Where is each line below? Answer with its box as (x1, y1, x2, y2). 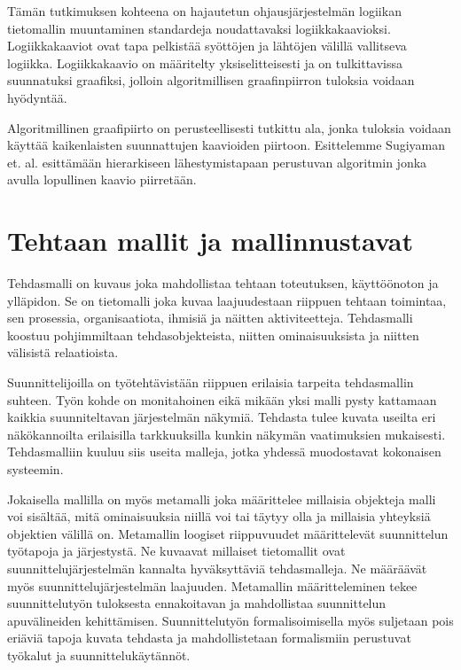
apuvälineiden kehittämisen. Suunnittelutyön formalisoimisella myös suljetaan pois (7, 611, 454, 629)
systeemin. (7, 460, 64, 478)
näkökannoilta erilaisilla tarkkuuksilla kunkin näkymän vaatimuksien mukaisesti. (7, 425, 446, 443)
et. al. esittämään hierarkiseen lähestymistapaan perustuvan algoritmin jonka (7, 152, 427, 171)
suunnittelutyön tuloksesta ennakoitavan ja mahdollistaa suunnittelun (7, 594, 387, 612)
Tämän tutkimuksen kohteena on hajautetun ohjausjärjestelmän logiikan (7, 2, 402, 19)
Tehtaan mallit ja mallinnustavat (7, 222, 414, 259)
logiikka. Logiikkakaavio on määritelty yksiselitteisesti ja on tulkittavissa (7, 53, 402, 72)
